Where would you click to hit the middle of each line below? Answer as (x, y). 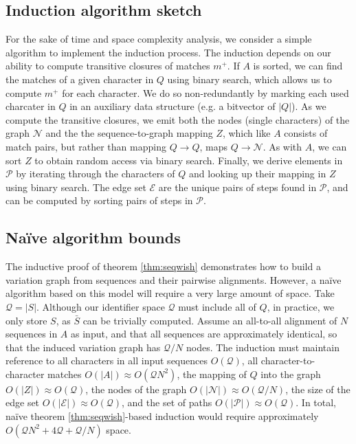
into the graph (291, 374)
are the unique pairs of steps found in (237, 187)
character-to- (288, 360)
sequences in (32, 334)
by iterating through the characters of (96, 174)
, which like (246, 133)
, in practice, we (301, 306)
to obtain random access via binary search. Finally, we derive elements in (189, 160)
